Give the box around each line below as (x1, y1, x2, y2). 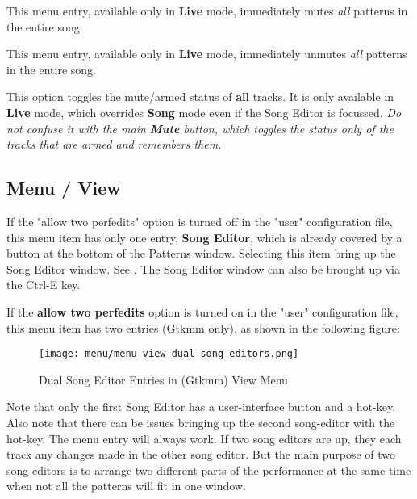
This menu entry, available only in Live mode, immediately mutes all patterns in (6, 2, 408, 19)
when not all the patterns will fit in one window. (6, 477, 246, 494)
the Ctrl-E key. (6, 276, 81, 293)
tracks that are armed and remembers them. (6, 136, 222, 153)
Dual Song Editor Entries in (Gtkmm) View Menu (39, 371, 288, 388)
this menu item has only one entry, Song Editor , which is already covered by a (6, 229, 402, 245)
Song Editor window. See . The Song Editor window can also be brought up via (6, 260, 400, 277)
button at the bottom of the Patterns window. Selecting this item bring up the (6, 245, 396, 262)
